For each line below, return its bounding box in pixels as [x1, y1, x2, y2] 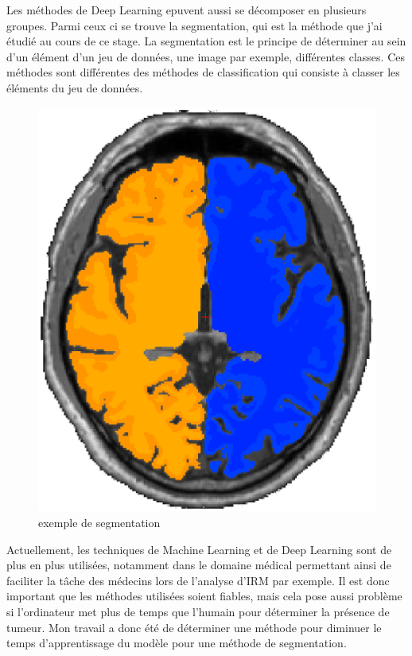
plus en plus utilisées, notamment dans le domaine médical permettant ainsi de [6, 556, 391, 573]
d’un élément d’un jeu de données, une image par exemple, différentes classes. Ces [6, 48, 405, 64]
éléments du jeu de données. [6, 79, 143, 96]
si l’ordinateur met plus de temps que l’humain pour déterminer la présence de [6, 603, 390, 619]
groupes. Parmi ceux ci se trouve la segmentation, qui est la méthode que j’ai [6, 17, 383, 33]
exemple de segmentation [38, 513, 161, 530]
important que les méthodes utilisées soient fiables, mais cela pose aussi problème [6, 588, 402, 604]
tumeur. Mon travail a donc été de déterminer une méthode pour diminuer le [6, 619, 382, 635]
